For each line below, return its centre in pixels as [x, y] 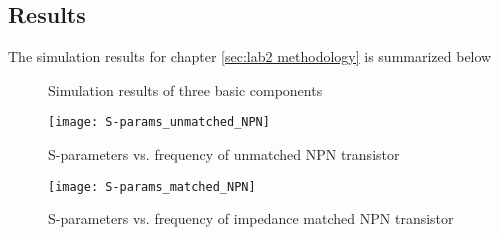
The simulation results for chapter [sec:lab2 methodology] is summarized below [250, 56]
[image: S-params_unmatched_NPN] [159, 122]
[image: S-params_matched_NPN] [152, 186]
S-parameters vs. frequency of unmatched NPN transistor [224, 154]
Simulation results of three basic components [185, 89]
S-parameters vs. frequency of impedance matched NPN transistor [251, 218]
